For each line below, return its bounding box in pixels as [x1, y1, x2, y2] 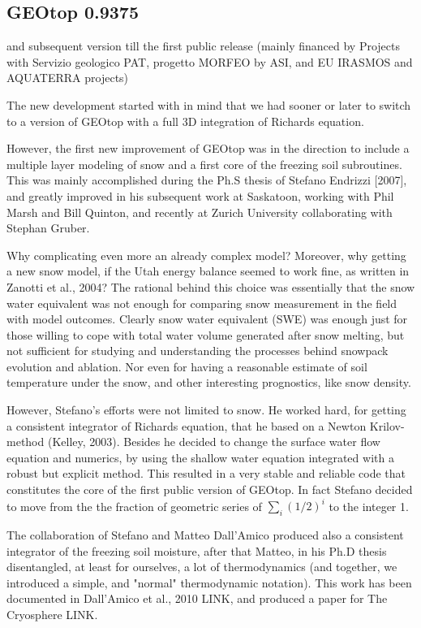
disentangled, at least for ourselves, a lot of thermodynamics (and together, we [6, 558, 397, 575]
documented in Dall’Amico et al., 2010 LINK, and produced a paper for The [6, 590, 388, 607]
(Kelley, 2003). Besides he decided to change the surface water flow [47, 433, 380, 450]
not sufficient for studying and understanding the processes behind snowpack [6, 342, 389, 359]
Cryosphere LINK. [6, 605, 98, 622]
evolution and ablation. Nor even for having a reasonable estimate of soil [6, 357, 367, 375]
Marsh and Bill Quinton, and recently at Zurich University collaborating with [6, 203, 393, 220]
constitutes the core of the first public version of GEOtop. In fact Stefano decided [6, 481, 413, 498]
